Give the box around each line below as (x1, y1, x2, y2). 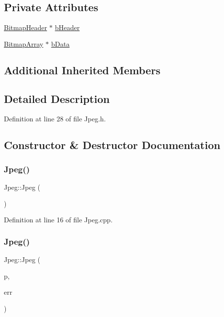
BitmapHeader (4, 22, 47, 33)
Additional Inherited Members (4, 62, 160, 77)
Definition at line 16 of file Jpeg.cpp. (4, 215, 113, 225)
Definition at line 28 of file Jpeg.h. (4, 114, 106, 124)
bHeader (55, 22, 80, 33)
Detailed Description (4, 91, 110, 106)
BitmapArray (4, 38, 44, 49)
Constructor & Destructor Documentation (4, 137, 221, 152)
